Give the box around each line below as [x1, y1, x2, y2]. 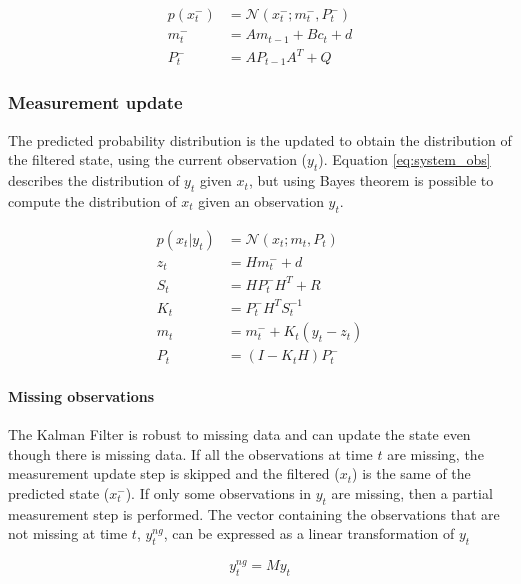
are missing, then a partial [331, 482, 493, 503]
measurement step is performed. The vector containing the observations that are [8, 503, 500, 524]
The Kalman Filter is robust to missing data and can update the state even [8, 424, 471, 445]
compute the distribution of [8, 190, 177, 211]
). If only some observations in [125, 482, 312, 503]
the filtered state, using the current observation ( [8, 149, 308, 170]
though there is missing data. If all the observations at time [8, 443, 373, 464]
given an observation [198, 190, 324, 211]
